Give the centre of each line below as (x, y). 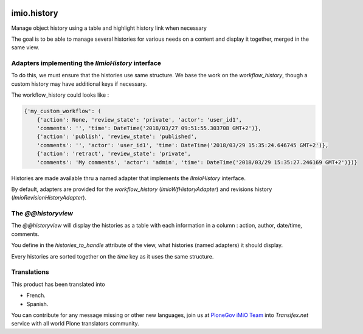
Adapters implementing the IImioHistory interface (86, 63)
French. (36, 296)
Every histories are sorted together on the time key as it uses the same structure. (112, 256)
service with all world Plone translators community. (75, 324)
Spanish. (37, 304)
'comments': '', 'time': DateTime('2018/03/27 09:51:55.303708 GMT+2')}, (149, 128)
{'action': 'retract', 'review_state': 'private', (114, 154)
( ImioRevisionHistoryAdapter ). (49, 198)
